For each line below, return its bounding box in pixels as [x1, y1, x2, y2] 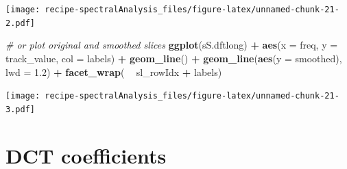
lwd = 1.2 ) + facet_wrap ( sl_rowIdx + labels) [5, 64, 222, 79]
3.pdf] [5, 104, 35, 114]
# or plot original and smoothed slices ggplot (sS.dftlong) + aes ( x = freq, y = [5, 38, 338, 52]
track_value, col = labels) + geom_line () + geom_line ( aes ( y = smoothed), [5, 51, 342, 65]
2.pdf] [5, 18, 35, 28]
